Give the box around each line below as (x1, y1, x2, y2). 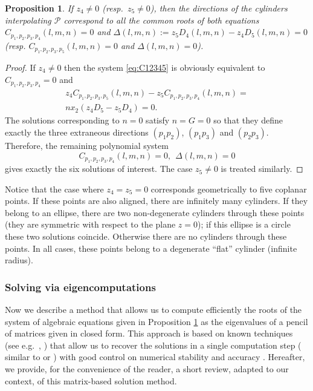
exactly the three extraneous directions (5, 126, 149, 139)
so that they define (213, 114, 283, 126)
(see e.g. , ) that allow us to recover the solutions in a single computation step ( (5, 338, 302, 351)
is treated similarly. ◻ (221, 162, 303, 175)
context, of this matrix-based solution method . (5, 374, 177, 387)
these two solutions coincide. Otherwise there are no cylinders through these (5, 230, 287, 243)
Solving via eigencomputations (5, 279, 156, 294)
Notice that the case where (5, 182, 104, 195)
